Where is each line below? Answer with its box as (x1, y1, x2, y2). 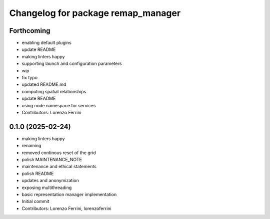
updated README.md (21, 81, 66, 87)
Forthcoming (9, 26, 50, 35)
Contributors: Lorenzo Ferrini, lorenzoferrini (21, 205, 112, 212)
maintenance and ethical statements (21, 164, 97, 170)
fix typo (21, 75, 37, 81)
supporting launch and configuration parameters (21, 60, 122, 67)
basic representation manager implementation (21, 192, 117, 197)
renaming (21, 143, 41, 149)
